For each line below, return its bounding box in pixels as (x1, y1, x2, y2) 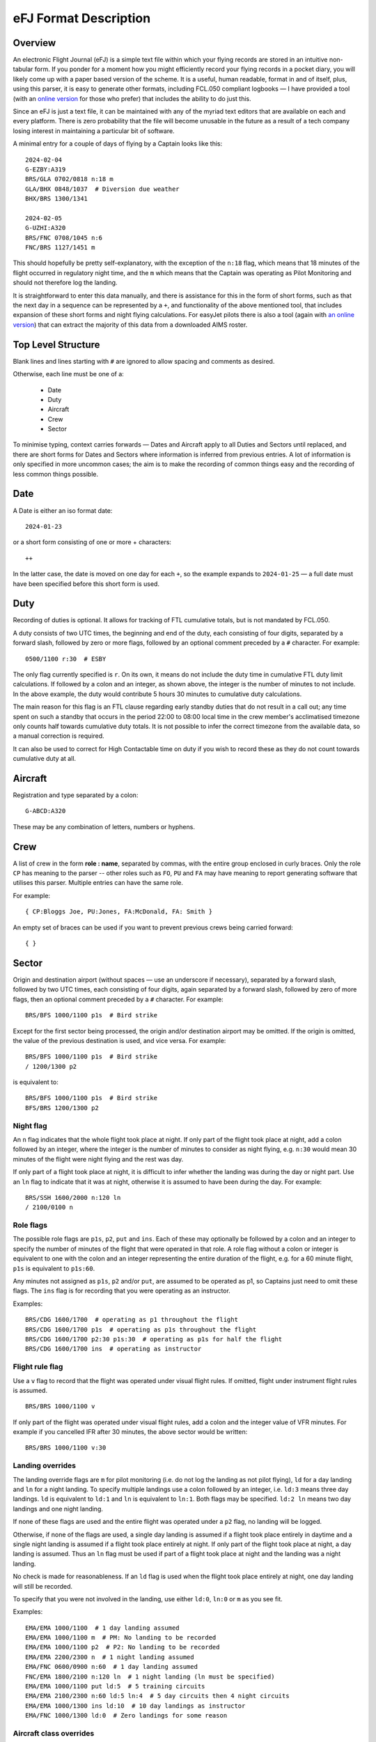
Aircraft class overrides (13, 1728, 95, 1738)
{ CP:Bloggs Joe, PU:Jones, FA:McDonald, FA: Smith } (25, 908, 212, 916)
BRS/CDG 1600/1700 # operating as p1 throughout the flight (25, 1316, 238, 1324)
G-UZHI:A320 (25, 224, 66, 232)
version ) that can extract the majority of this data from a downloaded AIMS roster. (13, 321, 248, 329)
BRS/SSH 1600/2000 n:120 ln (25, 1194, 121, 1201)
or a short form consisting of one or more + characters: (13, 538, 172, 546)
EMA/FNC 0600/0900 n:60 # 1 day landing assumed (25, 1663, 198, 1671)
